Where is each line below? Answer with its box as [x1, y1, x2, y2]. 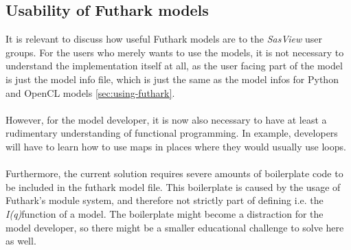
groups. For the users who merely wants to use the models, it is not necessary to [5, 45, 344, 59]
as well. [5, 234, 36, 248]
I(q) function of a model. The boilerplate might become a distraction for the [5, 206, 324, 220]
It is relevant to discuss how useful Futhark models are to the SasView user [5, 32, 323, 46]
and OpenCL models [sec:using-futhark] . [5, 85, 175, 100]
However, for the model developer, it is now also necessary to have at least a [5, 112, 327, 126]
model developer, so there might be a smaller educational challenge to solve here [5, 220, 344, 234]
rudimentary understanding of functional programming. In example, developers [5, 126, 338, 140]
